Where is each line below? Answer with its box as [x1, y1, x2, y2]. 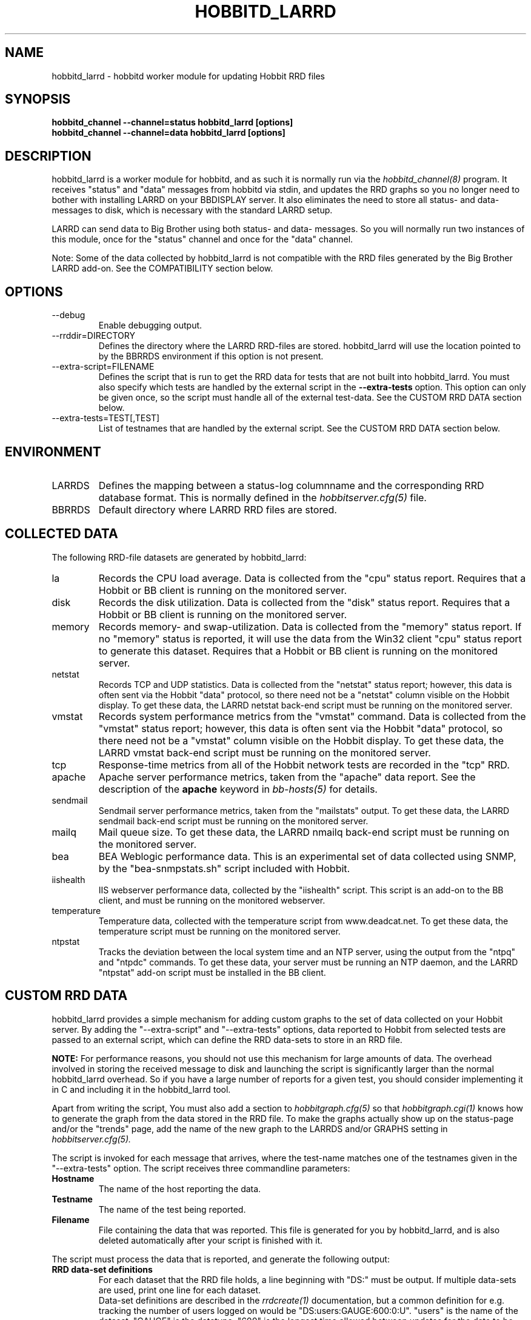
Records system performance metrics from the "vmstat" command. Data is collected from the [98, 710, 526, 722]
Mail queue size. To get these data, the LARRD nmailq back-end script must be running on [98, 825, 510, 838]
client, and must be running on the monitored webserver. [98, 895, 326, 905]
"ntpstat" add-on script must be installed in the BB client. [98, 967, 326, 978]
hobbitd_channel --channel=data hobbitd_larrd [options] [52, 127, 286, 138]
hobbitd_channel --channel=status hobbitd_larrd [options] [52, 117, 293, 128]
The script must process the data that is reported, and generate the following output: [52, 1253, 390, 1264]
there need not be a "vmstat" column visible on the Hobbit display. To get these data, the [98, 734, 504, 747]
